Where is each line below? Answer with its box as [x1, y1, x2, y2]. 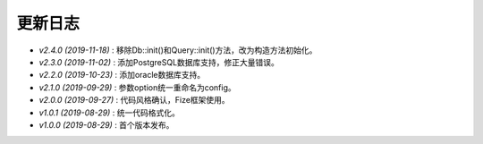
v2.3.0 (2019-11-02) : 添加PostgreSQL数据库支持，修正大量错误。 [38, 56, 279, 67]
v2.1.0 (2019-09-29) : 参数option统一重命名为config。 [38, 81, 236, 93]
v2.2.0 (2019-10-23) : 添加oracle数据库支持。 [38, 70, 206, 80]
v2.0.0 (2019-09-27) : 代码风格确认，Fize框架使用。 [38, 95, 230, 106]
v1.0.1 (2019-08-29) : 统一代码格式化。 [38, 107, 181, 118]
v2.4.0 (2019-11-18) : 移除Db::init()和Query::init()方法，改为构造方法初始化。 [38, 45, 318, 55]
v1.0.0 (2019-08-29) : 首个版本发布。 [38, 119, 174, 130]
